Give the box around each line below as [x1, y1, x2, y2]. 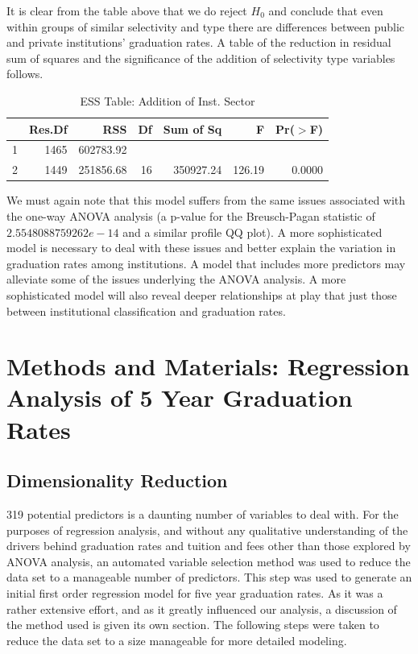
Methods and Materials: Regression [6, 350, 410, 383]
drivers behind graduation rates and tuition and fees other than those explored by [6, 537, 411, 554]
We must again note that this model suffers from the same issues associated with [6, 192, 406, 209]
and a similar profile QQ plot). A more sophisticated [122, 223, 383, 240]
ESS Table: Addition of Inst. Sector [80, 92, 255, 109]
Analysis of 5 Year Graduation [6, 381, 353, 414]
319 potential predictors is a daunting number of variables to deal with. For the [6, 506, 399, 523]
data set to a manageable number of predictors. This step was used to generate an [6, 569, 412, 586]
